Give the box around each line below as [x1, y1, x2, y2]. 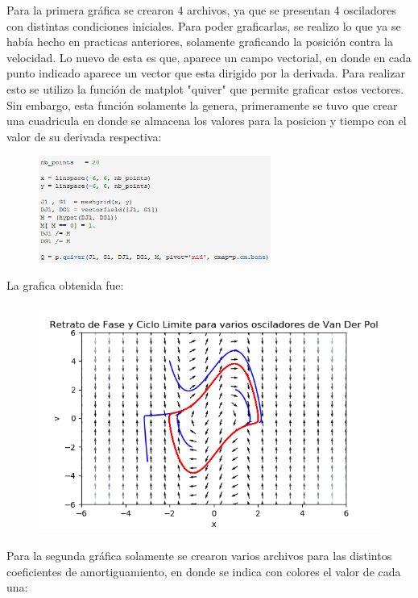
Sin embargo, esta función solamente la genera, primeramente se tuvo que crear [6, 96, 398, 113]
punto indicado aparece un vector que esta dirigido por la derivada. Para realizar [6, 65, 405, 82]
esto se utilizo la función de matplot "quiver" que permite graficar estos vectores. [6, 80, 404, 97]
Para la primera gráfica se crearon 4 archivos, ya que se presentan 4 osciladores [6, 2, 396, 18]
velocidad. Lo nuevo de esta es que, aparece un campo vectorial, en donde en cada [6, 48, 412, 65]
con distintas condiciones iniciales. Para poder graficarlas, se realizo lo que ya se [6, 17, 401, 34]
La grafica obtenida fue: [6, 277, 124, 294]
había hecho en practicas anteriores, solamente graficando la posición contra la [6, 33, 393, 50]
